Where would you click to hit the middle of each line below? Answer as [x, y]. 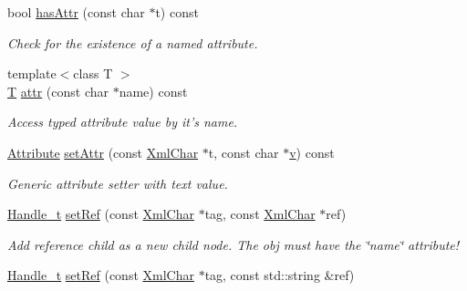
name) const [153, 91]
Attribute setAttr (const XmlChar [103, 152]
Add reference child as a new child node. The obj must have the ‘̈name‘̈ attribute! [233, 244]
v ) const [312, 152]
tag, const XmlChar [260, 214]
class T [93, 73]
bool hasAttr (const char [76, 12]
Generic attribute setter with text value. [118, 183]
